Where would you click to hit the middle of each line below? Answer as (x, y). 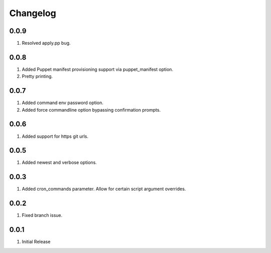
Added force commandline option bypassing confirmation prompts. (91, 110)
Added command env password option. (63, 103)
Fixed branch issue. (42, 215)
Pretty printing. (37, 76)
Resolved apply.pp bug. (46, 43)
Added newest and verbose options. (59, 162)
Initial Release (36, 242)
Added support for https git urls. (55, 136)
